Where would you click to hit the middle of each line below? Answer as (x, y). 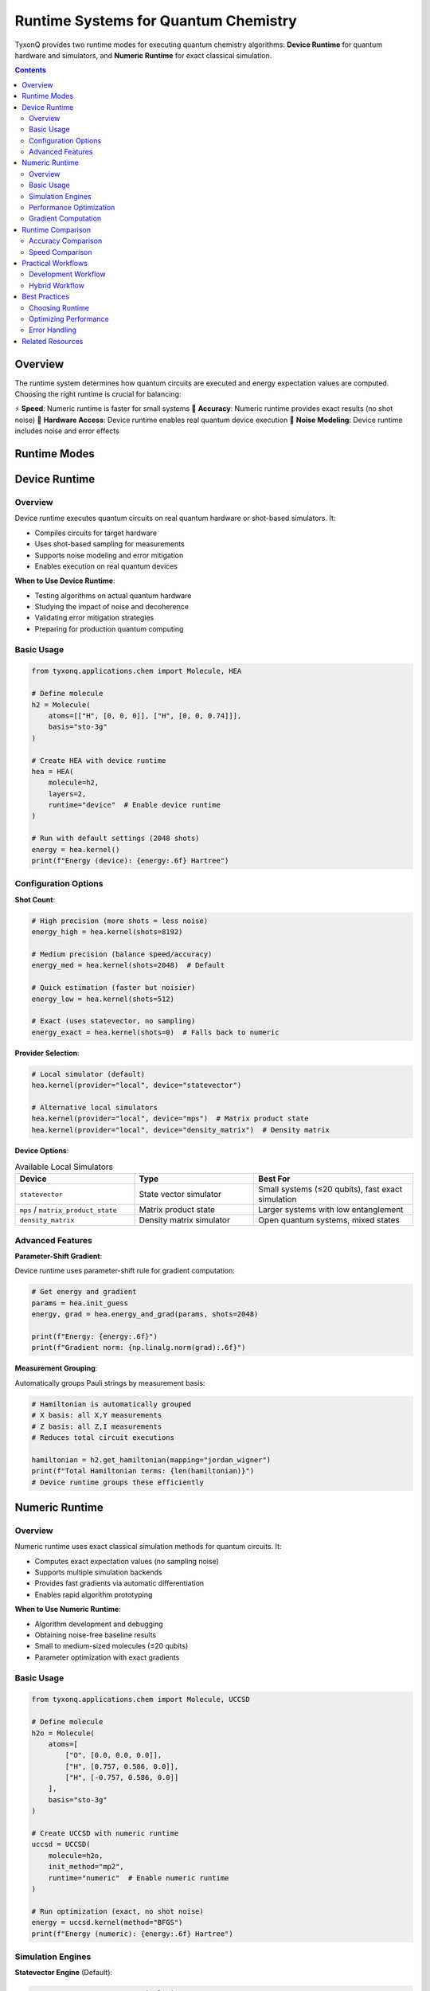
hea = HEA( (53, 771)
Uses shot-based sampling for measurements (109, 544)
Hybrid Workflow (57, 285)
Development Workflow (68, 274)
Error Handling (53, 330)
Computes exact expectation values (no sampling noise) (127, 1561)
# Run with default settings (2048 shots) (115, 839)
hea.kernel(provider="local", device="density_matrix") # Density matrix (181, 1130)
